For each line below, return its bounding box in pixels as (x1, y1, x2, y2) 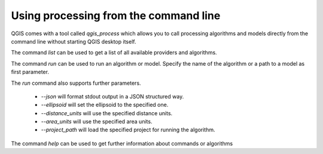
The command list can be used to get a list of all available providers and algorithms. (11, 49, 218, 56)
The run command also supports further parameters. (11, 79, 141, 87)
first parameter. (11, 69, 49, 76)
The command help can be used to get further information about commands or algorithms (11, 140, 233, 147)
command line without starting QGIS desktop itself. (11, 38, 136, 45)
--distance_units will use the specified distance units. (41, 109, 173, 116)
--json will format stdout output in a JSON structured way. (41, 93, 184, 100)
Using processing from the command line (11, 9, 221, 22)
